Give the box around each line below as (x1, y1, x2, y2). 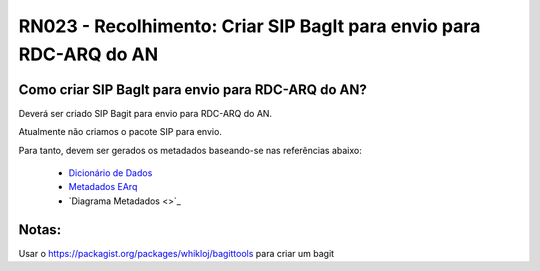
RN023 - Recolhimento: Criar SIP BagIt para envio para (18, 15, 481, 37)
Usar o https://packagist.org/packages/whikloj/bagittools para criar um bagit (18, 247, 335, 259)
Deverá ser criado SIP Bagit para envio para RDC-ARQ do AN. (18, 107, 273, 119)
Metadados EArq (68, 181, 138, 193)
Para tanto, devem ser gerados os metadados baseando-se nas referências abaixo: (18, 144, 362, 156)
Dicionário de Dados (68, 167, 153, 179)
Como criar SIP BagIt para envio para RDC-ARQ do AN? (18, 81, 367, 98)
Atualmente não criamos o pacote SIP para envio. (18, 126, 222, 138)
